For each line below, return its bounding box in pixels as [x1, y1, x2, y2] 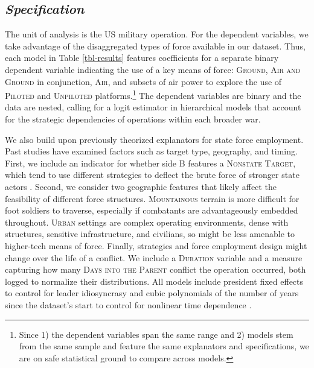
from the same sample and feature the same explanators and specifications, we [19, 340, 309, 352]
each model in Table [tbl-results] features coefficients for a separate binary [5, 51, 279, 64]
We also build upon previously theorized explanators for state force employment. [5, 133, 304, 145]
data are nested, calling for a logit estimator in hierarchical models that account [5, 101, 301, 113]
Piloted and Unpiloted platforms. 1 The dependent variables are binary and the [5, 87, 301, 101]
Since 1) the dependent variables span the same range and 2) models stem [19, 328, 293, 340]
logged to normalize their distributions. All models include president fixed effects [5, 274, 304, 287]
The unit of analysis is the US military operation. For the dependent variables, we [5, 28, 309, 40]
